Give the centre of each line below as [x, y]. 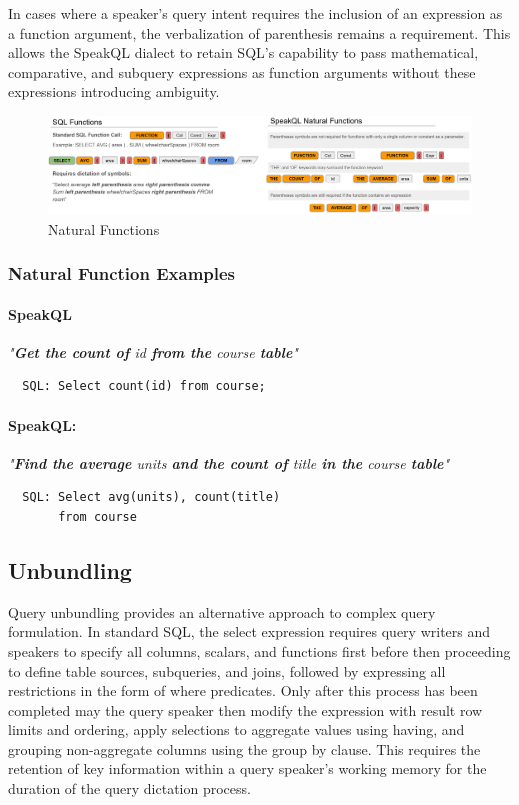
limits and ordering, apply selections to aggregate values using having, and [236, 729]
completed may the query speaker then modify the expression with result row [245, 709]
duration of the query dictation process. [129, 788]
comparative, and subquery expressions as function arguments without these [242, 71]
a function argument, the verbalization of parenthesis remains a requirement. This [259, 32]
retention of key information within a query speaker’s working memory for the [247, 768]
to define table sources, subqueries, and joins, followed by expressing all [227, 670]
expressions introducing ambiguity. [114, 91]
